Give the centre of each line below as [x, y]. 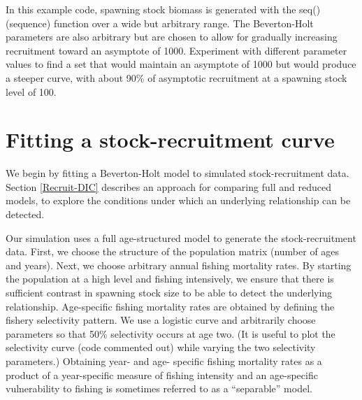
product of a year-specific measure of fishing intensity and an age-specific [162, 374]
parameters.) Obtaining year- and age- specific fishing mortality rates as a [164, 361]
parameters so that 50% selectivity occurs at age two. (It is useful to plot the [171, 333]
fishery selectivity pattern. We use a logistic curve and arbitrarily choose [161, 320]
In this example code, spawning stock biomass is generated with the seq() [163, 9]
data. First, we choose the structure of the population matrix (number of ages [173, 251]
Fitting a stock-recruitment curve [170, 140]
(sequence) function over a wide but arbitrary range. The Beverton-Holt [160, 23]
